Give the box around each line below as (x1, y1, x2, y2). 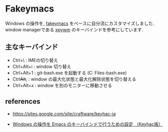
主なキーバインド (5, 43, 58, 51)
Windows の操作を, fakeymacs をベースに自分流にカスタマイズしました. (5, 20, 154, 26)
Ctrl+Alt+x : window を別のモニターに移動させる (12, 82, 112, 88)
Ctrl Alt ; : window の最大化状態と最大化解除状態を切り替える (12, 76, 137, 82)
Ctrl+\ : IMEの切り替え (12, 57, 58, 63)
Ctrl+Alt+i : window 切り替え (12, 63, 71, 70)
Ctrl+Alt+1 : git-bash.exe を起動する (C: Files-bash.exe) (12, 70, 127, 76)
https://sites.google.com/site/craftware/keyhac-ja (12, 110, 116, 116)
